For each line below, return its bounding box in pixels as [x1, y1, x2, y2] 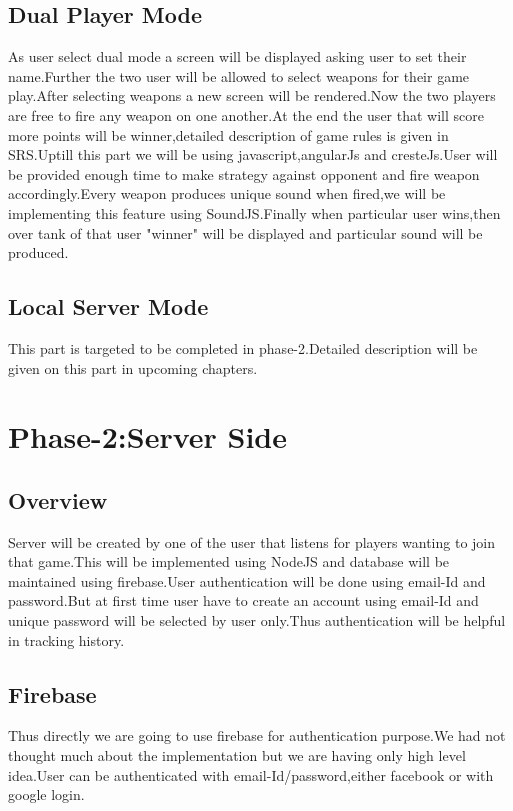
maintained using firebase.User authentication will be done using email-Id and [8, 570, 486, 591]
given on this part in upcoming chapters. [8, 357, 258, 378]
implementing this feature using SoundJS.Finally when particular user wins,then [8, 202, 501, 223]
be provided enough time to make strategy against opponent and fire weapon [8, 163, 480, 184]
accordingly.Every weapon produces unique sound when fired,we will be [8, 183, 446, 204]
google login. [8, 784, 85, 805]
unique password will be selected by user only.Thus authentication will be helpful [8, 610, 506, 631]
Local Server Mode [8, 291, 209, 322]
